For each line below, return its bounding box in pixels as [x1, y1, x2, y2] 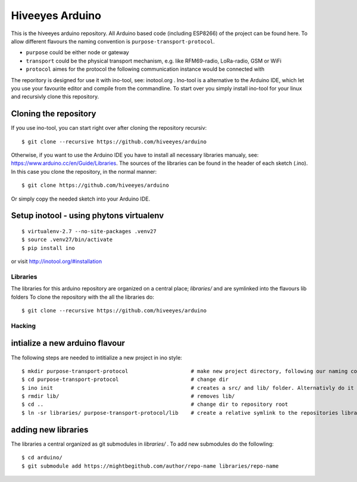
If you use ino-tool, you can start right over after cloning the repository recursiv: [11, 124, 207, 132]
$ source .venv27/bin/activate [21, 236, 113, 243]
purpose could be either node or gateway [26, 49, 129, 56]
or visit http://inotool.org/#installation [11, 258, 102, 265]
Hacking [11, 321, 36, 330]
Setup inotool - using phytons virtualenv [11, 211, 164, 221]
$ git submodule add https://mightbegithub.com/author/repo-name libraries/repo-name [21, 462, 279, 470]
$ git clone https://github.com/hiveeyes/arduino [21, 182, 170, 189]
